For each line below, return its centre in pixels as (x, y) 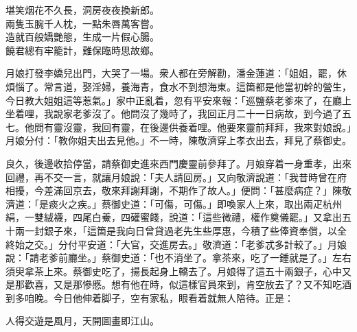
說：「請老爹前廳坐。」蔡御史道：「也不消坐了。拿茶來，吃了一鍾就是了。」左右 (178, 258)
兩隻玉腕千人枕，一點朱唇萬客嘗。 (82, 23)
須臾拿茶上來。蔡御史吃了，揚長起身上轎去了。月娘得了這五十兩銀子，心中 (174, 271)
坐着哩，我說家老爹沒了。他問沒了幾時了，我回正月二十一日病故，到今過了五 (178, 114)
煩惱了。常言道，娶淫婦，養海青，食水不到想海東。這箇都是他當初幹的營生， (178, 86)
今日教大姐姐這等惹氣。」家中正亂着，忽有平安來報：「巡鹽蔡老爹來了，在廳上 (178, 100)
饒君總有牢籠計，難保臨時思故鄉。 (82, 50)
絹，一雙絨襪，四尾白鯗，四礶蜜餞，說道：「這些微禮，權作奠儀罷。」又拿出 (174, 217)
